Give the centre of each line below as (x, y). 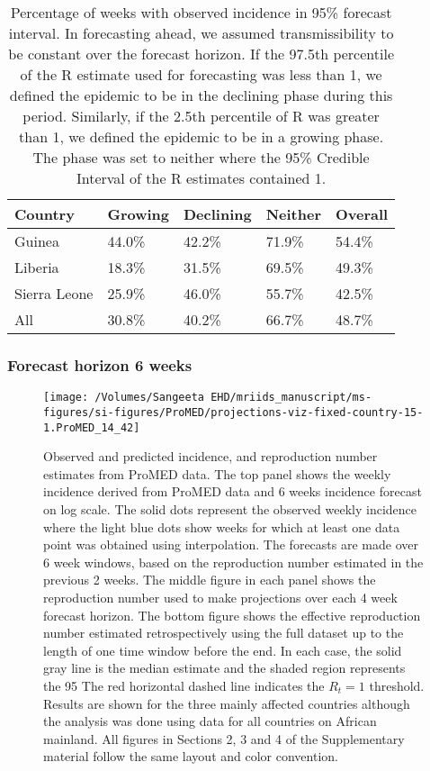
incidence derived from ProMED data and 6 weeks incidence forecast (233, 491)
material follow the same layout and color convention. (191, 756)
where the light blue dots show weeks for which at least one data (222, 526)
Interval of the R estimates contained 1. (201, 178)
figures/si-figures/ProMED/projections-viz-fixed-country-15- (233, 412)
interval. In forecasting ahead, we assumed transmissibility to (201, 33)
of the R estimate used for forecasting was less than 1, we (201, 74)
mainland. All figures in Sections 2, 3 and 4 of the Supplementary (224, 738)
